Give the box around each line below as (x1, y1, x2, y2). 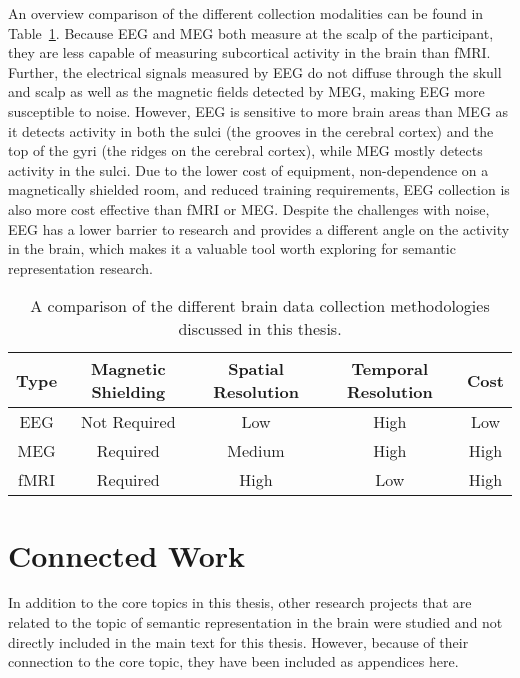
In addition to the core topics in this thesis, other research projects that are (8, 592, 472, 613)
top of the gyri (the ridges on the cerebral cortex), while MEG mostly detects (8, 140, 483, 161)
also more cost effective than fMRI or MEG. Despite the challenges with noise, (8, 198, 490, 219)
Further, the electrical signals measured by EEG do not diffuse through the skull (8, 61, 502, 82)
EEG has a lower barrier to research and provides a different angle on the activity (8, 218, 510, 239)
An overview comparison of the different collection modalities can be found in (8, 3, 484, 23)
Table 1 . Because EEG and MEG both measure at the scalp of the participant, (8, 22, 494, 43)
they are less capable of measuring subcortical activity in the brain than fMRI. (8, 42, 491, 63)
